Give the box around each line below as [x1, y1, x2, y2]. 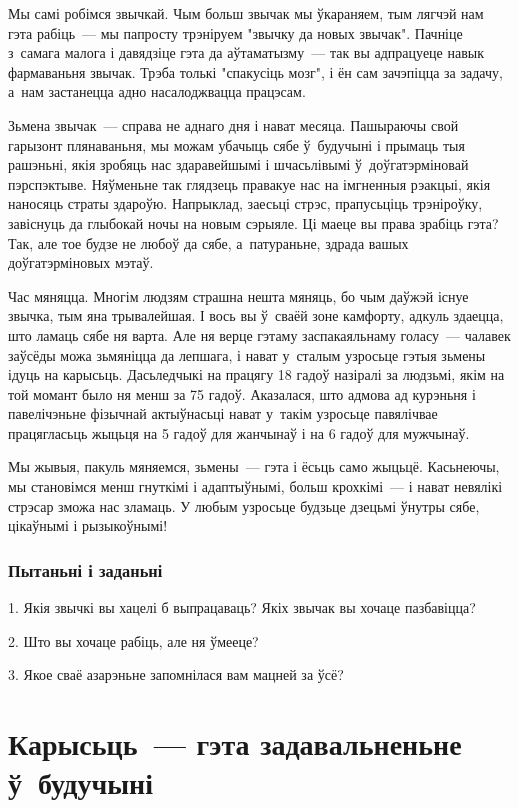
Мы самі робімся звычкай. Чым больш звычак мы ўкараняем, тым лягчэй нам [8, 3, 484, 23]
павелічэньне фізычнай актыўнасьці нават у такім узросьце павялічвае [8, 403, 438, 424]
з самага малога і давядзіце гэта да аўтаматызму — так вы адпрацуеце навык [8, 42, 484, 63]
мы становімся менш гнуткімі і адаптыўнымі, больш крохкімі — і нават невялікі [8, 476, 503, 497]
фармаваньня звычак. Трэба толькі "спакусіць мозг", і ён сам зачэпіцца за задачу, [8, 61, 503, 82]
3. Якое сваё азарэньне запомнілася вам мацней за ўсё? [8, 664, 344, 685]
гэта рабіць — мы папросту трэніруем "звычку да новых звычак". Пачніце [8, 22, 463, 43]
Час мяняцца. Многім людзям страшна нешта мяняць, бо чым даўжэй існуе [8, 285, 469, 306]
